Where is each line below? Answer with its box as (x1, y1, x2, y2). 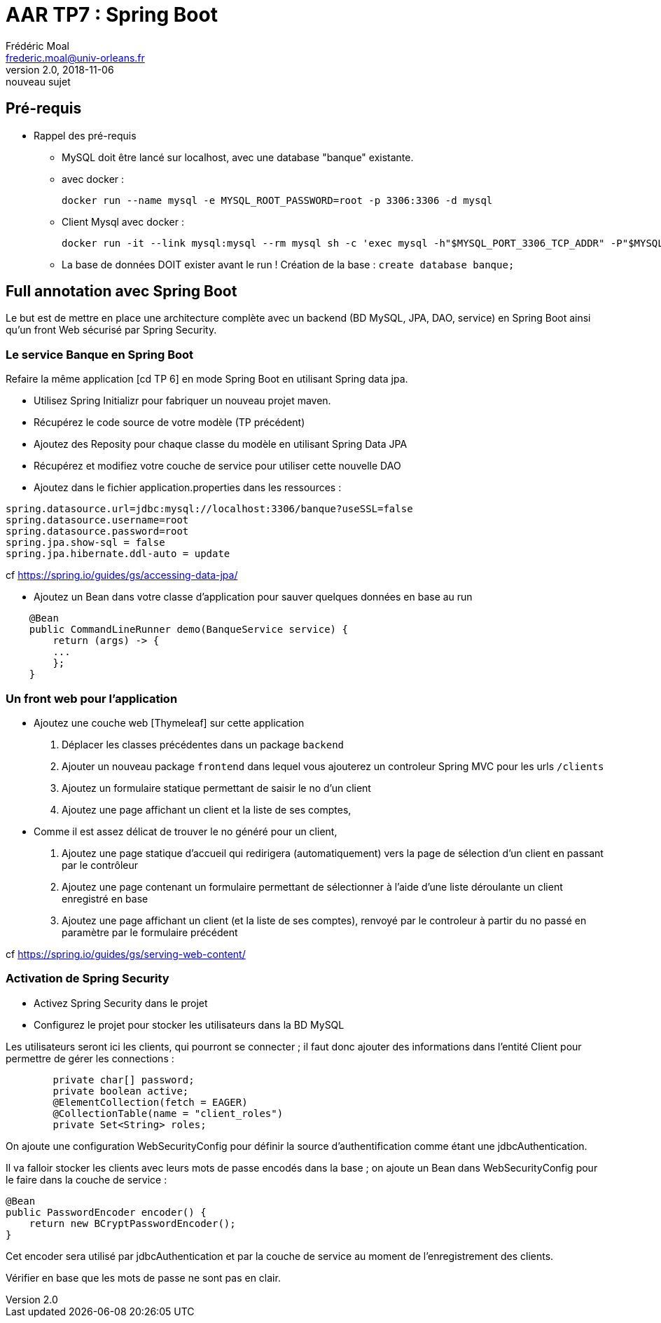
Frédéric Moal (6, 39, 69, 52)
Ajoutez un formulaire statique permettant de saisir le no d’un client (62, 781, 371, 794)
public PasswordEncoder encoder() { (6, 1206, 207, 1218)
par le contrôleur (62, 858, 139, 871)
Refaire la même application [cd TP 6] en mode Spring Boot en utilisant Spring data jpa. (6, 373, 408, 385)
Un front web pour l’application (6, 691, 178, 706)
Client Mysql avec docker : (62, 215, 184, 228)
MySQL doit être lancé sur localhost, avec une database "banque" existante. (62, 151, 414, 163)
